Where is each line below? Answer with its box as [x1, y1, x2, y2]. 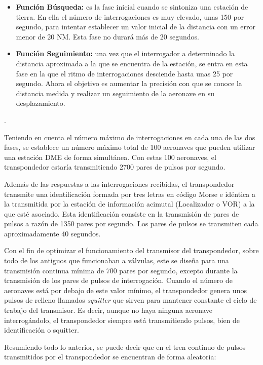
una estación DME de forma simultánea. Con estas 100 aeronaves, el [4, 151, 216, 162]
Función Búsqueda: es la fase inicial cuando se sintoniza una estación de [16, 2, 248, 12]
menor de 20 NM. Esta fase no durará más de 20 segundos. [16, 31, 199, 42]
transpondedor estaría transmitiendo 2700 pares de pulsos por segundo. [4, 161, 226, 172]
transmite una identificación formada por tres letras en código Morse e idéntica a [4, 188, 255, 199]
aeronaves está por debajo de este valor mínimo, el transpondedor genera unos [4, 285, 247, 295]
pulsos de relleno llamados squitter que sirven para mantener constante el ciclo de [4, 295, 257, 305]
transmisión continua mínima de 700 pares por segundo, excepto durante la [4, 265, 238, 275]
